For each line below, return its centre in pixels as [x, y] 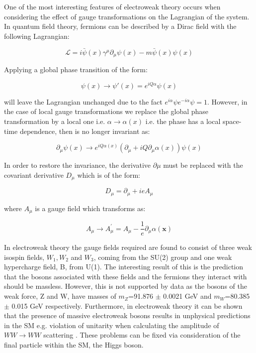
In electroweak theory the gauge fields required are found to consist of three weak [128, 247]
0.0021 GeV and [187, 296]
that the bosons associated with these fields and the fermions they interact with [126, 276]
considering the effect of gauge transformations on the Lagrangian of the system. [127, 16]
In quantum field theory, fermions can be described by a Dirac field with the [120, 26]
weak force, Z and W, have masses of [60, 296]
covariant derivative [34, 175]
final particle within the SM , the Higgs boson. [74, 345]
